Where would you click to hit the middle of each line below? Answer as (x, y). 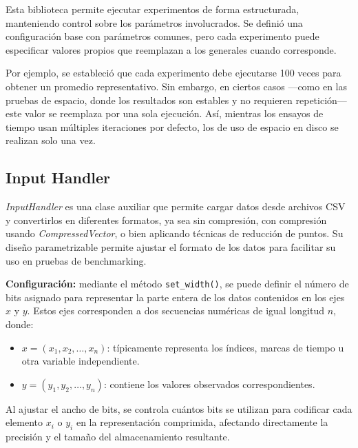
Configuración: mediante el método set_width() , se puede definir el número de (177, 284)
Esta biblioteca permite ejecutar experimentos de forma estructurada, (152, 9)
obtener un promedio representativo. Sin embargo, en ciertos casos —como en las (177, 86)
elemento (24, 422)
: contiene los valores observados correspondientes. (209, 384)
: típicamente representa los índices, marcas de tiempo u (225, 347)
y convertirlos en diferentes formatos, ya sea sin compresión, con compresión (166, 220)
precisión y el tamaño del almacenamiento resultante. (118, 437)
